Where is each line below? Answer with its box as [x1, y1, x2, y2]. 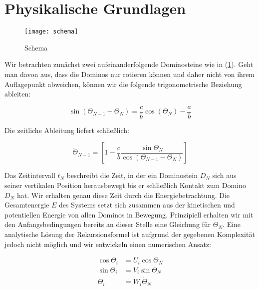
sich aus [212, 170, 237, 180]
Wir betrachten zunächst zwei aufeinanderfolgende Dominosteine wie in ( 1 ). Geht [4, 59, 254, 69]
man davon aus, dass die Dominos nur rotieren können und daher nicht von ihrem [4, 68, 255, 79]
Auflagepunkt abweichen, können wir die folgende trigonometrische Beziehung [4, 78, 242, 89]
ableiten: [4, 88, 31, 99]
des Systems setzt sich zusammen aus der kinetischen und [58, 199, 235, 210]
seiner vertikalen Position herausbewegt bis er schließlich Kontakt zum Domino [4, 180, 246, 190]
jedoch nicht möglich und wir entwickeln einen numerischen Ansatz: [4, 238, 211, 249]
